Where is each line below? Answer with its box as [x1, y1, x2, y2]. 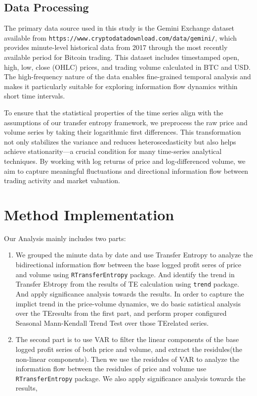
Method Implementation [4, 204, 174, 224]
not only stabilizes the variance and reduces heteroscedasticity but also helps [4, 136, 236, 147]
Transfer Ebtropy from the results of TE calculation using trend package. [15, 279, 239, 289]
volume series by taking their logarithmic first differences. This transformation [4, 127, 241, 137]
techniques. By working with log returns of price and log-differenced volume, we [4, 155, 246, 166]
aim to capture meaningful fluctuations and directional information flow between [4, 165, 249, 176]
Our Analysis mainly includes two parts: [4, 233, 126, 243]
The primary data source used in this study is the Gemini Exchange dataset [4, 23, 234, 33]
